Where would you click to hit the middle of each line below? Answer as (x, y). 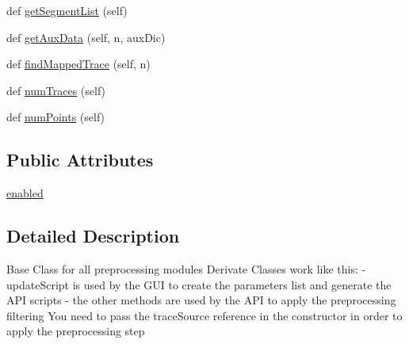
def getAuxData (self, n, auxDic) (86, 37)
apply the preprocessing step (76, 331)
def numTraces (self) (56, 90)
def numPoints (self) (56, 117)
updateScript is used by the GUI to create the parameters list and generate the (199, 284)
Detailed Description (93, 236)
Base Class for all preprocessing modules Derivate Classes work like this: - (186, 268)
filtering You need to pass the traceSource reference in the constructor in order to (204, 315)
